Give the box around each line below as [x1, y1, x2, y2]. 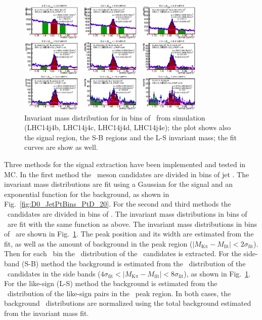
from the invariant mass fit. [4, 307, 89, 318]
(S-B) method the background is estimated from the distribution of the [22, 258, 246, 268]
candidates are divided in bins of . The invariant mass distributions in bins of [7, 208, 247, 219]
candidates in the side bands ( [7, 268, 101, 278]
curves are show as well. [24, 142, 98, 152]
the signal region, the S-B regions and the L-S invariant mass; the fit [24, 132, 237, 142]
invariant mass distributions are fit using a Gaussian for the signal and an [4, 179, 233, 189]
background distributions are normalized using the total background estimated [4, 298, 251, 308]
